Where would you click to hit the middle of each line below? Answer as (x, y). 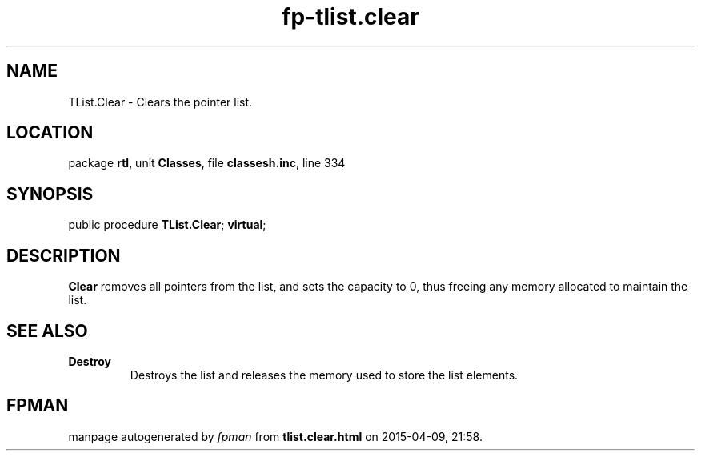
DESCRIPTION (64, 255)
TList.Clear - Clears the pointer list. (160, 102)
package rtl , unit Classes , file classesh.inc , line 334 (207, 163)
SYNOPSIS (50, 194)
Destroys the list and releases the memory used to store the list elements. (324, 375)
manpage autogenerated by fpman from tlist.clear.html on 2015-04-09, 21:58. (275, 436)
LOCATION (50, 133)
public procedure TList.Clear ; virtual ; (167, 225)
